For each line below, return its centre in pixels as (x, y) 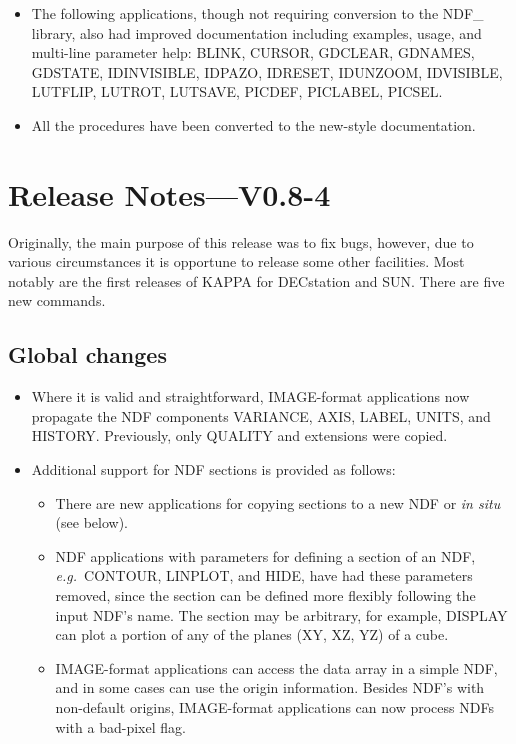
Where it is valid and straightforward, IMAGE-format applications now (250, 396)
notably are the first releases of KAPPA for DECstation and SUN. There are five (256, 280)
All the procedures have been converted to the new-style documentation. (253, 124)
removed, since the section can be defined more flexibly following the (265, 595)
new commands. (57, 300)
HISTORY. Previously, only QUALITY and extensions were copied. (239, 435)
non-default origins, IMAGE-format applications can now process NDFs (274, 706)
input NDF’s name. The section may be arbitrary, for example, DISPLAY (281, 614)
